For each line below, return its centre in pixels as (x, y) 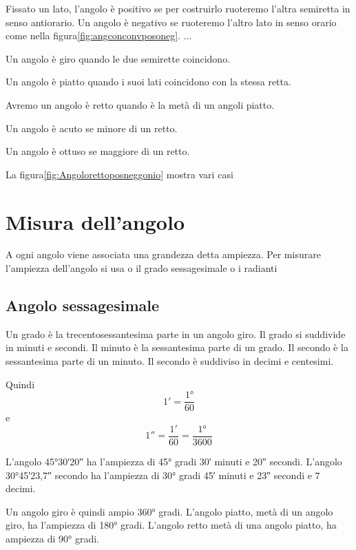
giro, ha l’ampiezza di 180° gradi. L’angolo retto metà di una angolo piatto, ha (171, 525)
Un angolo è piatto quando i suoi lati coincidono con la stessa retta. (148, 82)
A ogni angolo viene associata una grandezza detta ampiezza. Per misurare (163, 254)
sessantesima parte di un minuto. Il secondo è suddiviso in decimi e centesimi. (170, 361)
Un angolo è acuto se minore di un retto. (92, 128)
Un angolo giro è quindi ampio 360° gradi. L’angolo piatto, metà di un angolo (169, 511)
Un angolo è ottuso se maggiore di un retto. (98, 151)
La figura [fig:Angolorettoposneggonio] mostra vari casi (119, 174)
